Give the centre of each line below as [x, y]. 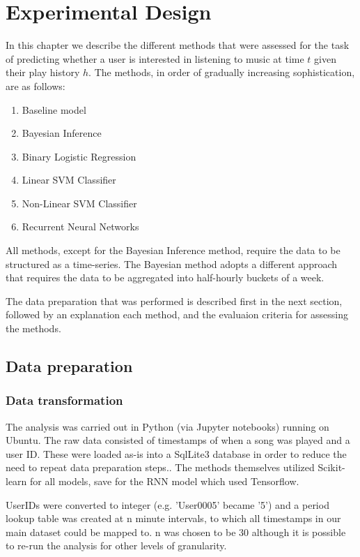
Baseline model [54, 109]
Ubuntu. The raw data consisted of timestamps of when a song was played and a [178, 440]
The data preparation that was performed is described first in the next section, [174, 300]
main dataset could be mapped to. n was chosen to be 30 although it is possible [176, 532]
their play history [43, 72]
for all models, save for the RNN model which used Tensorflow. [165, 481]
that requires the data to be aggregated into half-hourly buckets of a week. [165, 277]
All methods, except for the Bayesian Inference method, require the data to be [173, 250]
